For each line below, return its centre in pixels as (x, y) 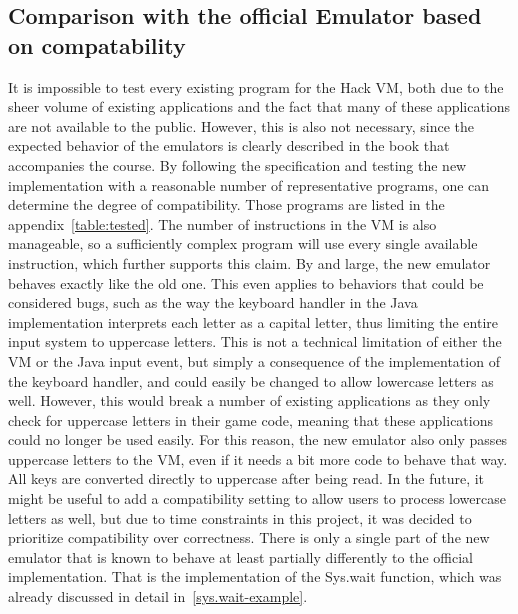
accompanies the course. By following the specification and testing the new (237, 164)
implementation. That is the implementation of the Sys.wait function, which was (255, 576)
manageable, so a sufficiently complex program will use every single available (243, 243)
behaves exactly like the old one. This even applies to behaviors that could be (246, 282)
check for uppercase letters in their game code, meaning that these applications (250, 419)
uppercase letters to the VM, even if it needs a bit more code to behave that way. (258, 458)
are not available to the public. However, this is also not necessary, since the (241, 125)
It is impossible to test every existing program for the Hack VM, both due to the (256, 86)
